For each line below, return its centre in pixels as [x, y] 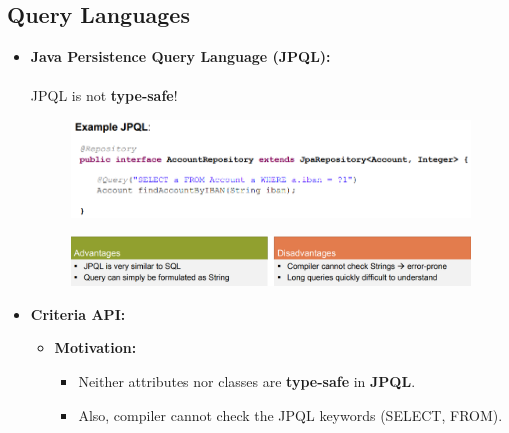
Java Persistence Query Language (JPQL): [180, 56]
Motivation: [95, 347]
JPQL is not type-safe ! [104, 95]
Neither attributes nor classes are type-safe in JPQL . [247, 381]
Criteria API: [78, 313]
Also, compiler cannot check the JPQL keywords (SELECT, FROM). [290, 414]
